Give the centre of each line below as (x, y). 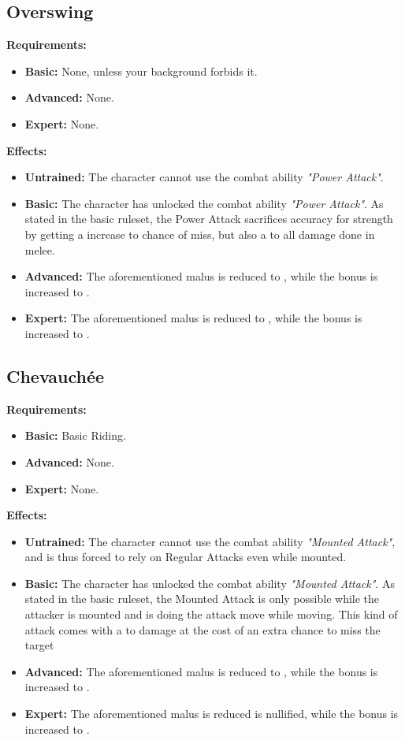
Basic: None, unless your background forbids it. (141, 71)
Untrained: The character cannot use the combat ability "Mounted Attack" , (210, 541)
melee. (40, 249)
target (39, 645)
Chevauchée (56, 376)
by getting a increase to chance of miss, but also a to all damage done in (200, 234)
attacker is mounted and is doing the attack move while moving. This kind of (211, 614)
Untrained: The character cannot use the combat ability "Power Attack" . (204, 177)
